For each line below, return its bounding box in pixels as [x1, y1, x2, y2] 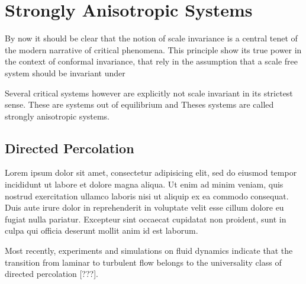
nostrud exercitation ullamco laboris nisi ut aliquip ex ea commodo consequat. [5, 189, 289, 202]
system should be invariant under [5, 66, 125, 79]
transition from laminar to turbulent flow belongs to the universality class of [5, 256, 282, 268]
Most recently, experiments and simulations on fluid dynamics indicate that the [5, 244, 293, 257]
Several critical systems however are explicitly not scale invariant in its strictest [5, 86, 293, 99]
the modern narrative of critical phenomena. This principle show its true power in [5, 43, 302, 56]
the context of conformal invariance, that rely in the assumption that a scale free [5, 55, 298, 67]
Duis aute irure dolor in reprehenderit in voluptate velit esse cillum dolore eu [5, 201, 284, 214]
